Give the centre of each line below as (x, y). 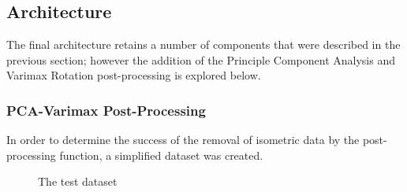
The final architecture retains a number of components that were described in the (203, 44)
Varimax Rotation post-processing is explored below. (134, 75)
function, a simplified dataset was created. (161, 155)
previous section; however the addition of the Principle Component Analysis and (201, 59)
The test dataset (78, 181)
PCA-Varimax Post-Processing (106, 110)
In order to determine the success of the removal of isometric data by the (183, 140)
